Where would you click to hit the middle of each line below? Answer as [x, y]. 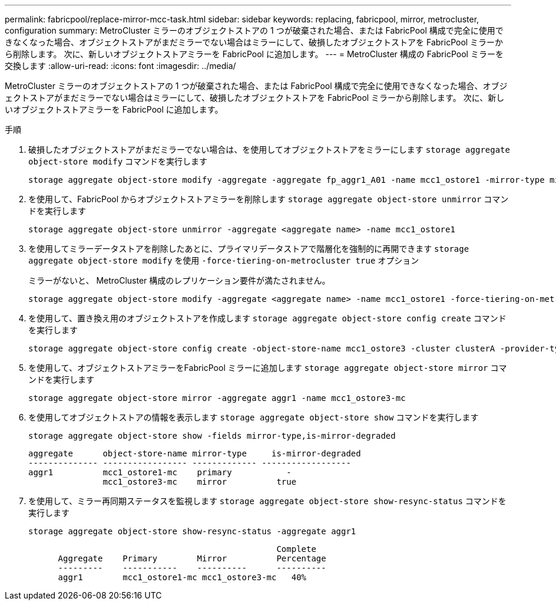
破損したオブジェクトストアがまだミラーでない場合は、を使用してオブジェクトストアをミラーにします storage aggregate [269, 149]
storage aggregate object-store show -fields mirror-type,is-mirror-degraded [212, 436]
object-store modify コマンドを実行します [118, 161]
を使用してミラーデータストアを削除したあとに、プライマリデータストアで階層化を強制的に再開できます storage [249, 249]
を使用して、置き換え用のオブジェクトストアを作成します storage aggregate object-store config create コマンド [267, 318]
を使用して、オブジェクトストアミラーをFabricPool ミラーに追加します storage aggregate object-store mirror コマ [268, 368]
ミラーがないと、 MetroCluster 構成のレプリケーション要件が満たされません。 [179, 280]
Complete [296, 549]
